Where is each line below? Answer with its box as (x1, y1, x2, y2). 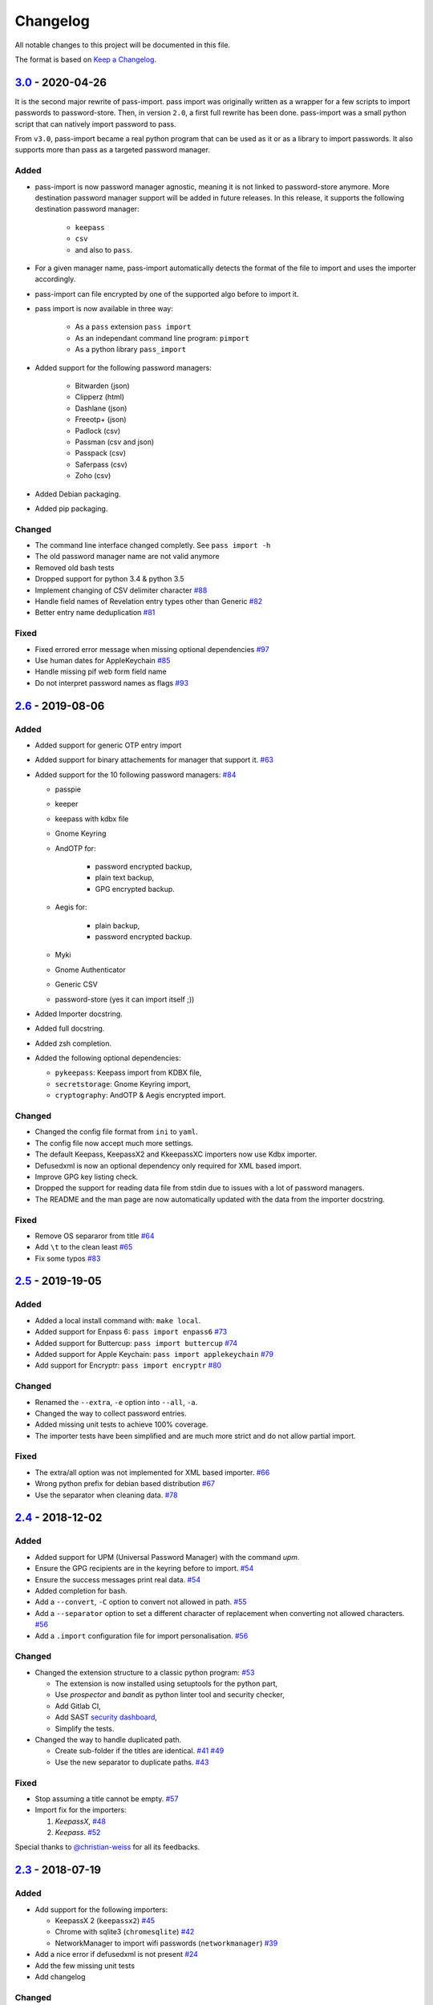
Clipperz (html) (75, 392, 124, 402)
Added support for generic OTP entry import (34, 740, 182, 750)
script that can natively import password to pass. (14, 119, 176, 128)
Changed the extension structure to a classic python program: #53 (34, 1667, 255, 1677)
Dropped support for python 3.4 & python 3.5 (34, 574, 184, 584)
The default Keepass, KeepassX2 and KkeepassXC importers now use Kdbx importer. (34, 1149, 318, 1159)
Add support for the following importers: (34, 1905, 168, 1914)
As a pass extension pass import (75, 322, 192, 332)
